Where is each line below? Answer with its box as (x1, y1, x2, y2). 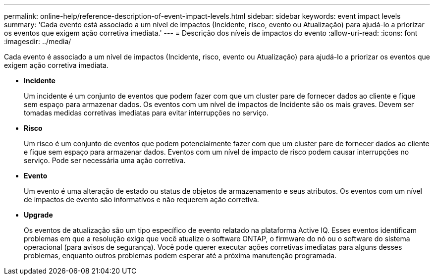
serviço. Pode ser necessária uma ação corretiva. (24, 156, 186, 165)
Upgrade (24, 211, 53, 219)
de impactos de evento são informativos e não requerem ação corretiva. (24, 195, 259, 204)
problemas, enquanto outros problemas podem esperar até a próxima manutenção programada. (24, 251, 337, 260)
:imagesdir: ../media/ (4, 37, 71, 46)
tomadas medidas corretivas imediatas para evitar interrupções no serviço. (24, 109, 269, 117)
